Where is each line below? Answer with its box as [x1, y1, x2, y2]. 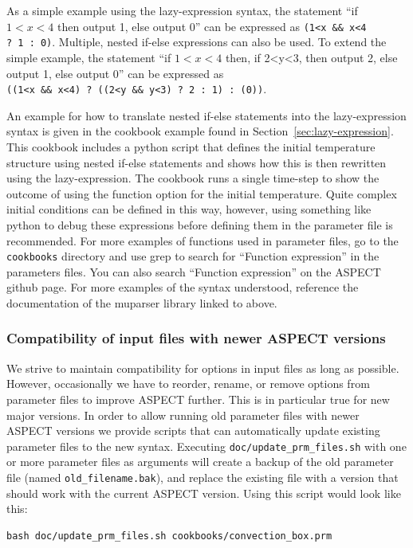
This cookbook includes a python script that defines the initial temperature [6, 138, 376, 155]
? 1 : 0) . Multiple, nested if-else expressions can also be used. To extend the [6, 33, 387, 50]
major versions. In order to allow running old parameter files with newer [6, 406, 360, 423]
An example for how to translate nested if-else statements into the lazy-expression [6, 107, 407, 123]
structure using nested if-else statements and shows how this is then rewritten [6, 154, 387, 170]
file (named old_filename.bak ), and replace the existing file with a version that [6, 468, 399, 485]
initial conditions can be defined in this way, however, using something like [6, 201, 372, 217]
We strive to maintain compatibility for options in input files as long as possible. [6, 359, 399, 376]
